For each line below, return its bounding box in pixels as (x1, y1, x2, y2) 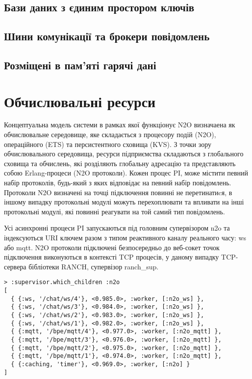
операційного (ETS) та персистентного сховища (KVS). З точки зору (4, 139, 211, 149)
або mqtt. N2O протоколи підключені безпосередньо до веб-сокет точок (4, 242, 220, 252)
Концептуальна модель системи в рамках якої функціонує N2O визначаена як (4, 119, 235, 130)
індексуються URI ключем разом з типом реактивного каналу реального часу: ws (4, 233, 247, 242)
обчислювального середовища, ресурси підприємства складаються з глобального (4, 148, 244, 159)
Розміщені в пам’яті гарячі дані (4, 57, 156, 72)
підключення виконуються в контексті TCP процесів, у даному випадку (4, 252, 219, 262)
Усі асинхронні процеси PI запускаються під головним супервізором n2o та (4, 223, 230, 233)
